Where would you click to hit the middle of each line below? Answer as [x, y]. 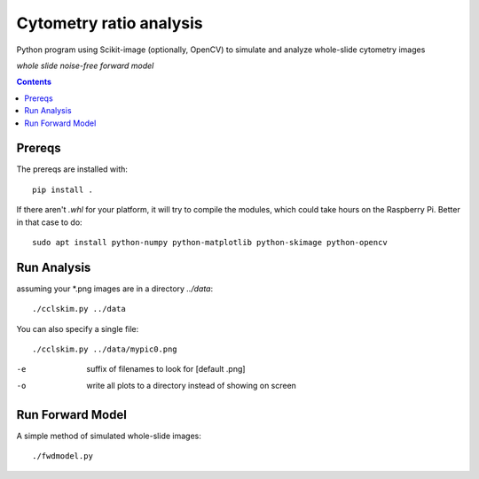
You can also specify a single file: [78, 328]
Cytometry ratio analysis [110, 23]
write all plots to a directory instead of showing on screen [192, 385]
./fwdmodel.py [63, 456]
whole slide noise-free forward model [85, 66]
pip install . [63, 189]
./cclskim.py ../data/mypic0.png [105, 349]
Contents [34, 82]
